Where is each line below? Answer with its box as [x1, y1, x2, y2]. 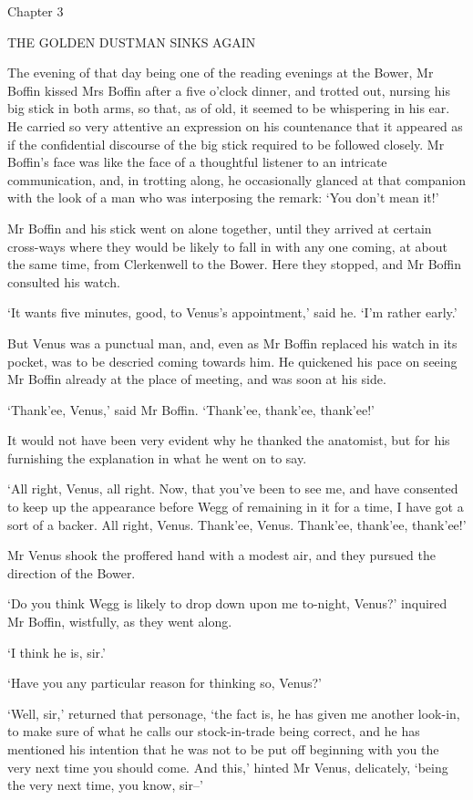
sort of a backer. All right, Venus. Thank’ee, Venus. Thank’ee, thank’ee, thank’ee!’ [7, 514, 467, 534]
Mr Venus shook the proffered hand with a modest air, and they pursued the [7, 545, 436, 565]
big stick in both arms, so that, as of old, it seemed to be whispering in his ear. [7, 99, 450, 118]
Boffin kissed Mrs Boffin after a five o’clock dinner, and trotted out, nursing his [7, 80, 450, 99]
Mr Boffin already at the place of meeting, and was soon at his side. [7, 369, 386, 389]
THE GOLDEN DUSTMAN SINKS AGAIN [7, 32, 256, 51]
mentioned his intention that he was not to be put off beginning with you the [7, 740, 439, 758]
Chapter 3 [7, 2, 64, 20]
